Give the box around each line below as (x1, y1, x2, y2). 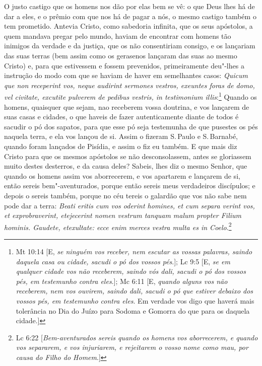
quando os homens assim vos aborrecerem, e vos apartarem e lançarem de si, (4, 170, 240, 181)
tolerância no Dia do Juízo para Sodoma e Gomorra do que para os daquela (16, 305, 250, 316)
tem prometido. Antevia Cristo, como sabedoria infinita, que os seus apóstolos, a (4, 21, 253, 31)
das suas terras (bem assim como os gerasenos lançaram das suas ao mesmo (4, 50, 237, 60)
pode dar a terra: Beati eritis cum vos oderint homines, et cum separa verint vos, (4, 200, 255, 210)
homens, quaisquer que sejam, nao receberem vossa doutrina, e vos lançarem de (4, 101, 249, 112)
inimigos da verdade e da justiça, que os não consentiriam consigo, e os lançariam (4, 40, 255, 51)
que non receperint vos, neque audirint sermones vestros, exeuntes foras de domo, (4, 80, 255, 90)
